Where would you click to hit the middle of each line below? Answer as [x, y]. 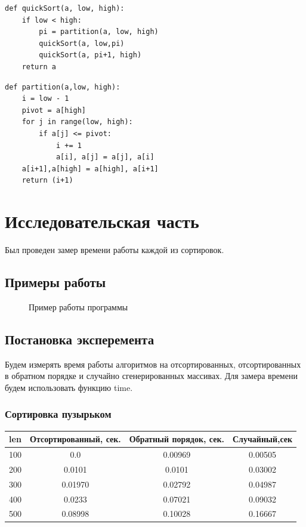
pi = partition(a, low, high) [99, 32]
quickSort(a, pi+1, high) [90, 55]
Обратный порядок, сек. [177, 439]
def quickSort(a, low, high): [65, 8]
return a [39, 67]
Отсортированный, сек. [75, 439]
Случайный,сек [262, 439]
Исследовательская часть [102, 221]
